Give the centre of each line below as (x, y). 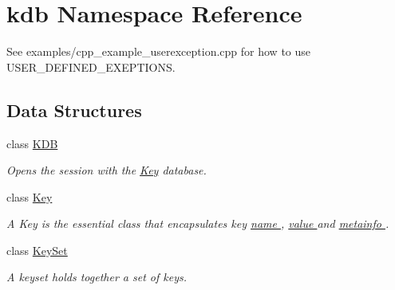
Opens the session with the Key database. (107, 170)
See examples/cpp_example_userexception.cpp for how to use (159, 51)
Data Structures (74, 110)
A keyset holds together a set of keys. (97, 277)
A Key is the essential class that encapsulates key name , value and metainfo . (198, 223)
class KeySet (37, 250)
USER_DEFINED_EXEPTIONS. (91, 67)
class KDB (32, 143)
